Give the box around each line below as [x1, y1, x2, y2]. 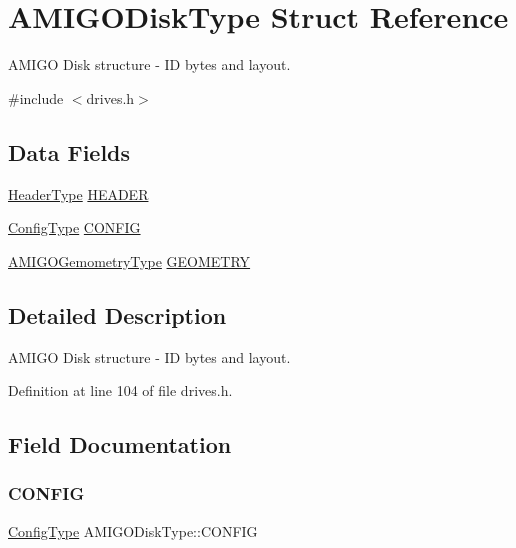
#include [8, 87, 64, 108]
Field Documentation [8, 429, 232, 460]
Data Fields [8, 136, 131, 167]
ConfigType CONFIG [8, 217, 141, 238]
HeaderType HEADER [8, 183, 149, 204]
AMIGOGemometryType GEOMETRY [8, 250, 251, 271]
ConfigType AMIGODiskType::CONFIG [8, 520, 258, 541]
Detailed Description [8, 299, 227, 330]
